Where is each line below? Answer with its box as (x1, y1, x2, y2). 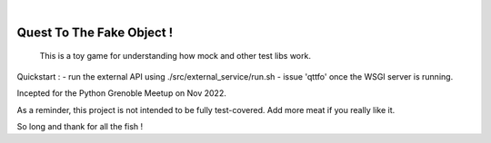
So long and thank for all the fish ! (16, 120, 144, 131)
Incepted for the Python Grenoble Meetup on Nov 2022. (16, 88, 226, 99)
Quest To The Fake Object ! (16, 24, 174, 40)
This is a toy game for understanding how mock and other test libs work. (39, 51, 311, 62)
